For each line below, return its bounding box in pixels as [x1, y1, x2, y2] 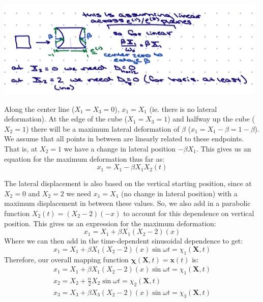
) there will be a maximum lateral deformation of [25, 123, 180, 134]
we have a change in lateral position [64, 143, 176, 154]
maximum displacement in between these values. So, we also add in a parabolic [4, 198, 251, 208]
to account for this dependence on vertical [123, 207, 254, 218]
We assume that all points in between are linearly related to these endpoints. [4, 133, 244, 144]
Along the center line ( [4, 103, 75, 114]
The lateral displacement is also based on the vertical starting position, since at [4, 178, 252, 189]
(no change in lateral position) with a [121, 188, 238, 198]
